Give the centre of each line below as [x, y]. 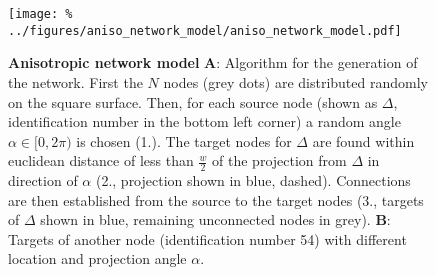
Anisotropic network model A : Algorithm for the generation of [213, 62]
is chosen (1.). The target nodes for [184, 140]
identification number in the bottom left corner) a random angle [204, 121]
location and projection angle [97, 258]
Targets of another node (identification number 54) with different [207, 238]
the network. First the [75, 81]
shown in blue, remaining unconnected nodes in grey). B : [215, 219]
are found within [363, 140]
